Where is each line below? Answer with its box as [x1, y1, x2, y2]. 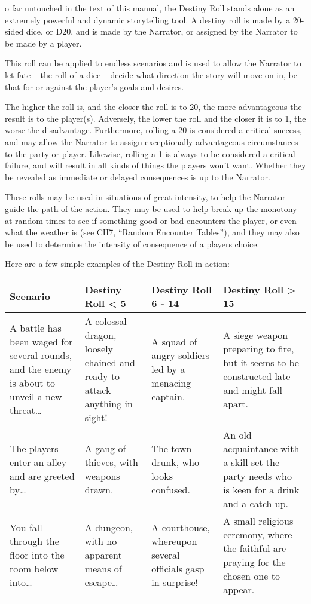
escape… [84, 575, 118, 590]
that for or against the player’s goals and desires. [5, 80, 184, 93]
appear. [223, 582, 255, 596]
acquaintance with [223, 441, 300, 455]
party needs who [223, 468, 292, 483]
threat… [10, 403, 42, 418]
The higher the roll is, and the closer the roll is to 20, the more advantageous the [5, 100, 302, 113]
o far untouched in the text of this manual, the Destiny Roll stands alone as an [5, 2, 295, 14]
